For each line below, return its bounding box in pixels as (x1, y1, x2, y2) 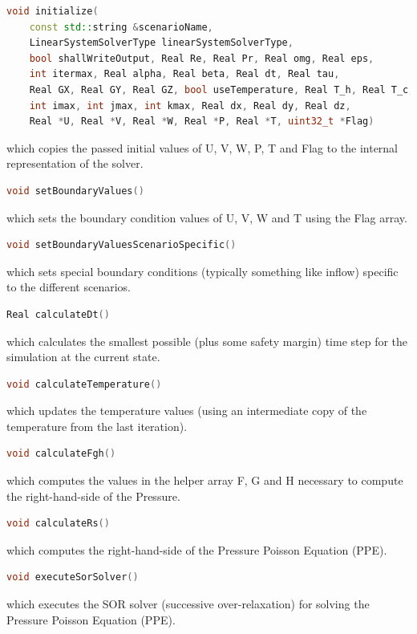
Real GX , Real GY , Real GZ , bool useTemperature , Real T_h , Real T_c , (29, 83, 415, 96)
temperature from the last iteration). (6, 417, 188, 434)
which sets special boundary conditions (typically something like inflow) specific (6, 262, 399, 279)
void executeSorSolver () (6, 571, 139, 583)
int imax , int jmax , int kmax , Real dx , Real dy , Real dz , (29, 100, 351, 112)
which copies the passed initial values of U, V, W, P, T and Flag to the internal (6, 139, 399, 156)
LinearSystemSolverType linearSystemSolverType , (29, 37, 294, 49)
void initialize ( (6, 6, 99, 17)
